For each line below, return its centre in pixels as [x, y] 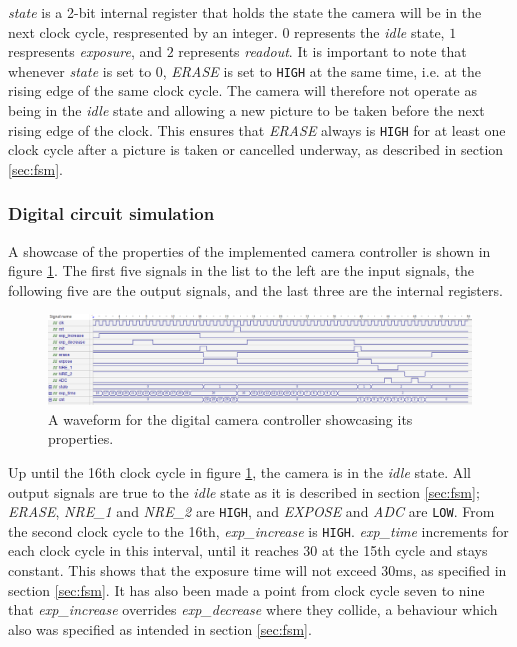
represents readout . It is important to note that [322, 51]
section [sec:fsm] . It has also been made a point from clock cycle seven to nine [246, 589]
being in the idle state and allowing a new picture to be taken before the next [246, 110]
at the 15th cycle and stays [405, 550]
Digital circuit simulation [111, 213]
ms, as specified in [451, 570]
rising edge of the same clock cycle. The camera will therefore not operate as [242, 90]
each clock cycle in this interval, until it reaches [153, 550]
